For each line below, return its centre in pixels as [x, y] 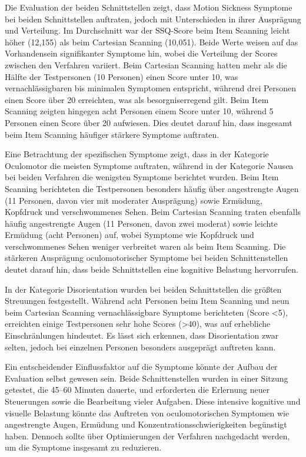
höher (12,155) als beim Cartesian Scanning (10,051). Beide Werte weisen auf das [152, 42]
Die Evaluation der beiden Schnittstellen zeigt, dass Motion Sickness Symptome [149, 7]
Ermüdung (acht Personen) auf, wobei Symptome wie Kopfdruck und [129, 235]
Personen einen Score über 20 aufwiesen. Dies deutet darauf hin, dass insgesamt [149, 122]
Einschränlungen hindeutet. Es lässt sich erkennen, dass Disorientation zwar [142, 335]
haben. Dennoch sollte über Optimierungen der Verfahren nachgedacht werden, [147, 436]
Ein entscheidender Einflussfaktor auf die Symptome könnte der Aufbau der [141, 367]
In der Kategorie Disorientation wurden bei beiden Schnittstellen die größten [143, 289]
